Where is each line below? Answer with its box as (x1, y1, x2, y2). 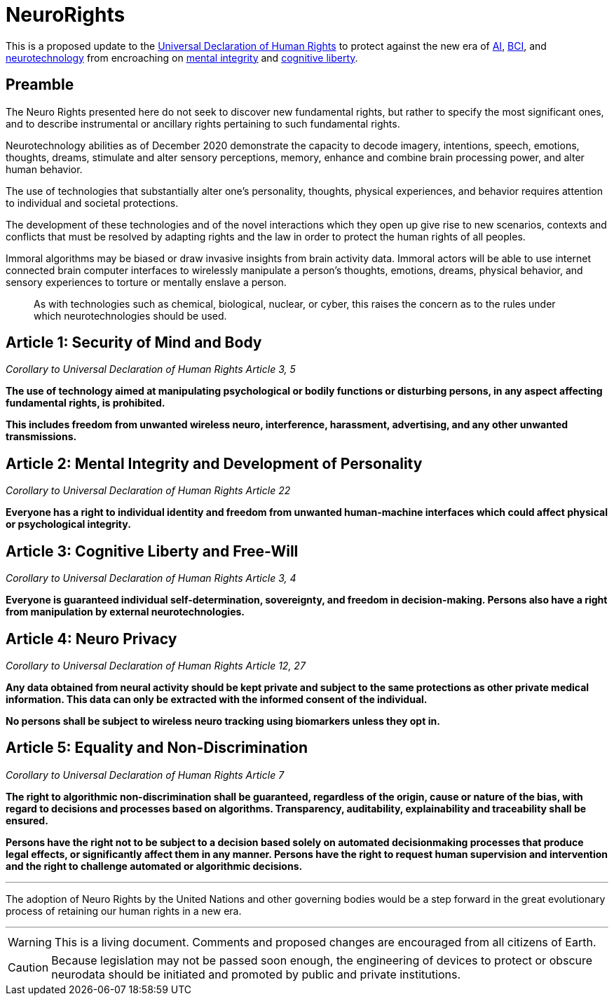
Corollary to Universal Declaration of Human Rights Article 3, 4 (6, 572, 296, 585)
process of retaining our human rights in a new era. (6, 904, 242, 917)
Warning (8, 934, 52, 949)
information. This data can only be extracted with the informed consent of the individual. (6, 693, 428, 705)
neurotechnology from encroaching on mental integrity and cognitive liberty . (6, 51, 358, 64)
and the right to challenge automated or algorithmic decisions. (6, 859, 303, 872)
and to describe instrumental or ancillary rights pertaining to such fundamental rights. (6, 117, 400, 130)
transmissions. (6, 430, 77, 443)
